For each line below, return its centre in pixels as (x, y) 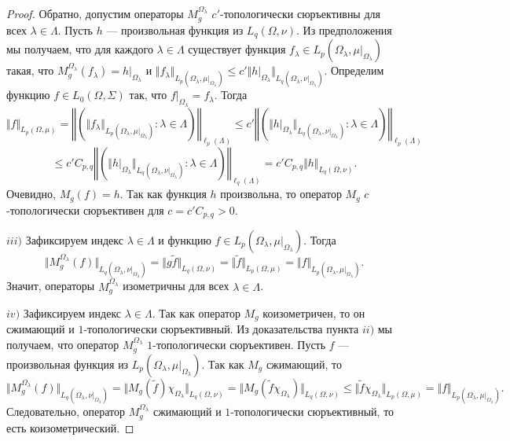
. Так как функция (163, 194)
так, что (148, 95)
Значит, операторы (51, 286)
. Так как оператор (196, 313)
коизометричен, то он (314, 313)
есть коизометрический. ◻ (70, 427)
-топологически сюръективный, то (312, 412)
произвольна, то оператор (281, 194)
